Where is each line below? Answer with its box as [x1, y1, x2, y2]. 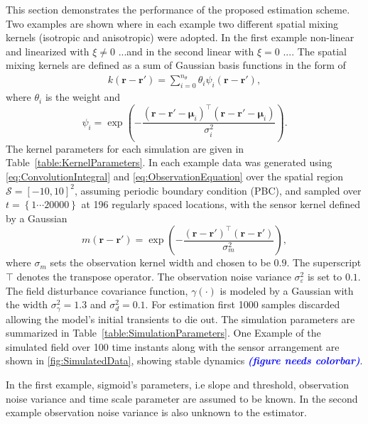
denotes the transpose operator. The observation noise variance [16, 268, 291, 283]
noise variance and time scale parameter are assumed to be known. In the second [6, 391, 358, 406]
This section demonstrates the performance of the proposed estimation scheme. [6, 2, 350, 16]
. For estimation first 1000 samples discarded [145, 297, 340, 312]
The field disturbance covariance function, [6, 283, 188, 298]
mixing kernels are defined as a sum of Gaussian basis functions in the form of [6, 58, 346, 72]
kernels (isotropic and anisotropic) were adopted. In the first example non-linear [6, 30, 355, 45]
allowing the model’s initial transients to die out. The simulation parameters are [6, 311, 355, 326]
